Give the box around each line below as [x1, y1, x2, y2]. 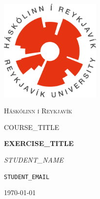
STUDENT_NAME [4, 154, 64, 164]
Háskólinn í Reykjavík [4, 106, 72, 116]
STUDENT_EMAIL [4, 173, 50, 181]
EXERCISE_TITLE [4, 138, 74, 148]
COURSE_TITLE [4, 122, 60, 132]
